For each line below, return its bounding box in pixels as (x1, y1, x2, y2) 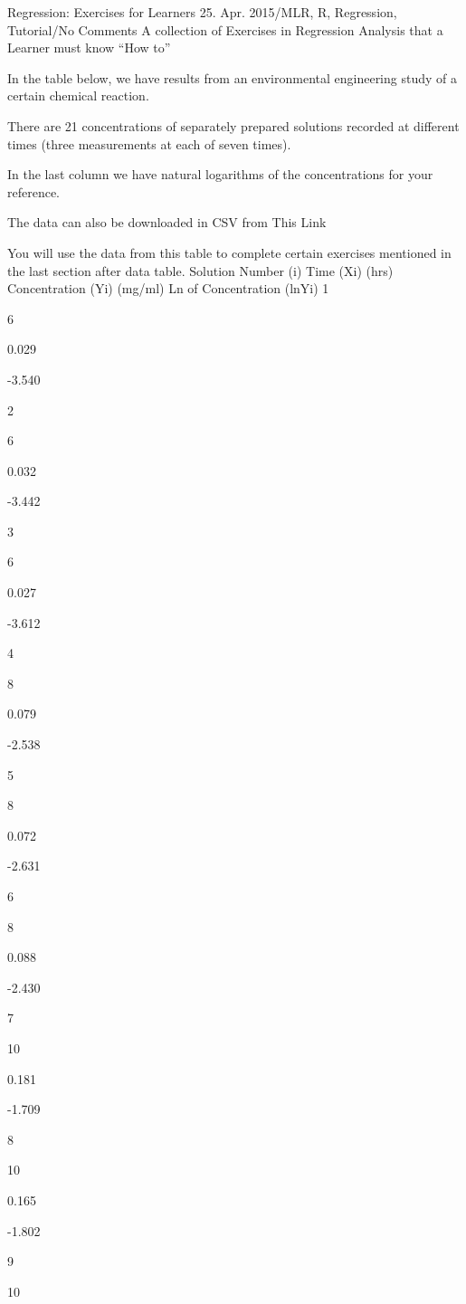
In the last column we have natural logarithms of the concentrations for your (7, 165, 433, 184)
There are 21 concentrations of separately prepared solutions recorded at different (7, 116, 460, 135)
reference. (7, 182, 61, 201)
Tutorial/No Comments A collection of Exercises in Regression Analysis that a (7, 20, 443, 39)
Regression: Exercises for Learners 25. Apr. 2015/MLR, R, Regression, (7, 3, 397, 21)
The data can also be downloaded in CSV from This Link (7, 213, 327, 232)
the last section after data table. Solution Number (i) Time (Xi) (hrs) (7, 261, 394, 280)
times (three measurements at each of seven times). (7, 134, 291, 153)
